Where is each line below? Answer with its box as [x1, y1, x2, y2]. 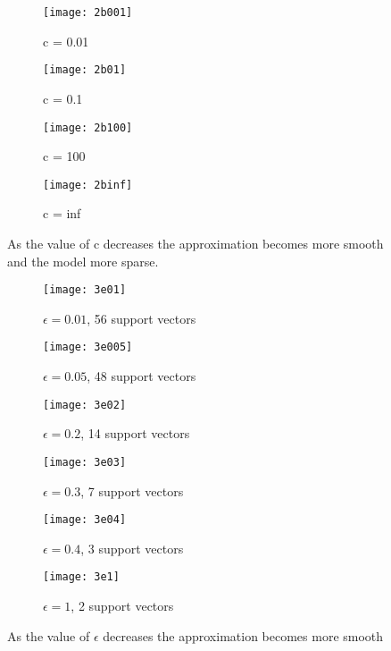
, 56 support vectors [87, 309, 196, 327]
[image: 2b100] [43, 121, 133, 134]
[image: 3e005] [43, 341, 133, 354]
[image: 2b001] [43, 6, 133, 19]
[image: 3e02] [43, 398, 127, 411]
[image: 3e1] [43, 571, 120, 584]
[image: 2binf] [43, 178, 133, 191]
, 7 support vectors [80, 481, 184, 500]
